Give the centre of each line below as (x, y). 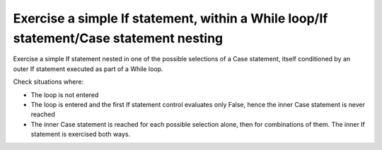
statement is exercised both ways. (81, 135)
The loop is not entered (65, 94)
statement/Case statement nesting (118, 38)
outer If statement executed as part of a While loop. (88, 69)
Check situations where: (48, 82)
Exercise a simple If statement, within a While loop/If (170, 18)
